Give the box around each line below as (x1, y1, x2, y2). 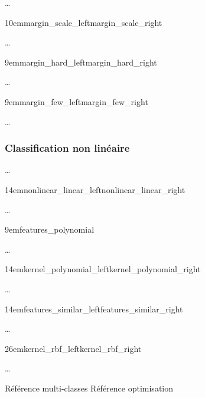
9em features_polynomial (5, 223, 95, 236)
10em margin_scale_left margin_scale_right (5, 16, 162, 28)
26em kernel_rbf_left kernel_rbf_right (5, 342, 142, 354)
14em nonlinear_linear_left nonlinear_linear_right (5, 183, 186, 195)
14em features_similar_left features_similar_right (5, 302, 183, 315)
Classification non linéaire (5, 141, 130, 155)
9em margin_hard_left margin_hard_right (5, 56, 157, 68)
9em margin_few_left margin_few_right (5, 95, 148, 107)
